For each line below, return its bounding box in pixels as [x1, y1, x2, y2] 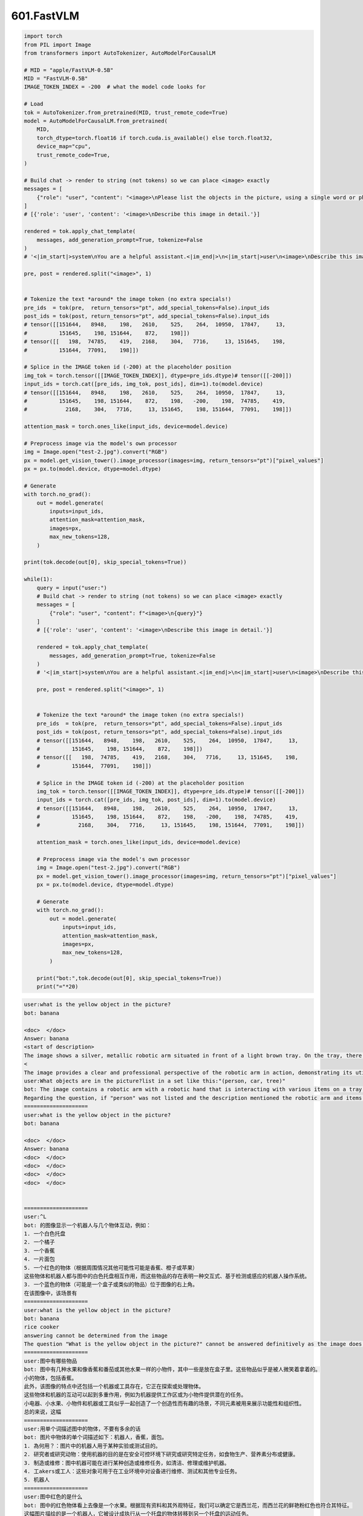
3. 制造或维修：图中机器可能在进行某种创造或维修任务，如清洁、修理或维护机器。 [24, 1459, 230, 1466]
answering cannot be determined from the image [24, 1332, 168, 1339]
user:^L [24, 1213, 47, 1220]
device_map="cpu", [36, 143, 91, 150]
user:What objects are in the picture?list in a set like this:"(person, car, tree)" [24, 1077, 286, 1084]
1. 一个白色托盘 [24, 1230, 66, 1237]
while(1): [24, 576, 53, 583]
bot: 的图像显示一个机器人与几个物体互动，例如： [24, 1222, 151, 1229]
